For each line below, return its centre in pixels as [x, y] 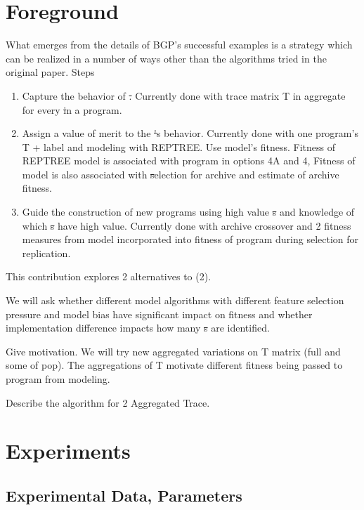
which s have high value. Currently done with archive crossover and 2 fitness [187, 225]
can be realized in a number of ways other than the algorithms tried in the [166, 58]
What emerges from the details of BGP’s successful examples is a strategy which [179, 45]
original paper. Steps [50, 72]
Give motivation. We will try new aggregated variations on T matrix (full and [173, 351]
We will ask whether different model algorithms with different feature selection [175, 300]
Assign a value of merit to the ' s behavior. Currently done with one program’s [190, 133]
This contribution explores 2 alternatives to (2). [109, 276]
